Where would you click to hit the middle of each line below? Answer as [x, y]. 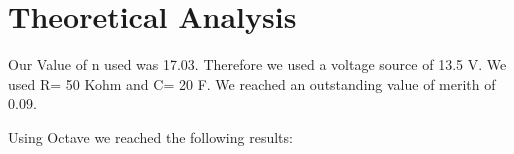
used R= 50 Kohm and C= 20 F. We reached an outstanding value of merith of [252, 83]
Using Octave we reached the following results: [150, 136]
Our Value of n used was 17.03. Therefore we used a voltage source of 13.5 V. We [257, 64]
